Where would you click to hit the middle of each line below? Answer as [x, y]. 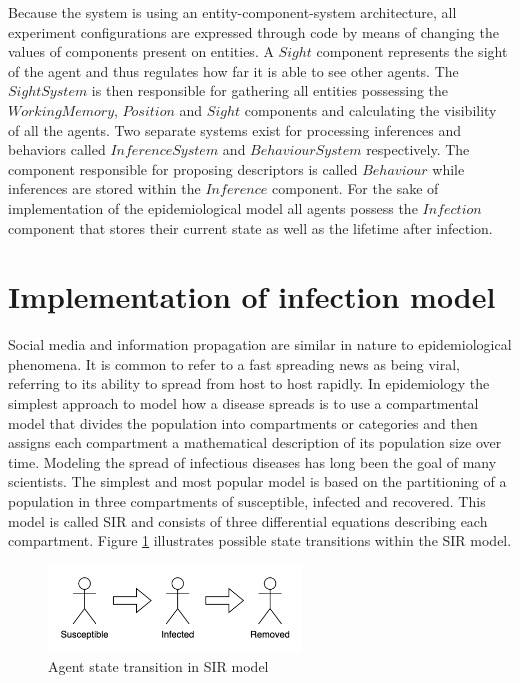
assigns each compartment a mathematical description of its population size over [255, 442]
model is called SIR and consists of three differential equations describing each [248, 520]
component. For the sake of [355, 188]
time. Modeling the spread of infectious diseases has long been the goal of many [252, 461]
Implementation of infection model [252, 296]
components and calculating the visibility [370, 109]
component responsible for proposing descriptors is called [183, 168]
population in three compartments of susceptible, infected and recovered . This [247, 501]
